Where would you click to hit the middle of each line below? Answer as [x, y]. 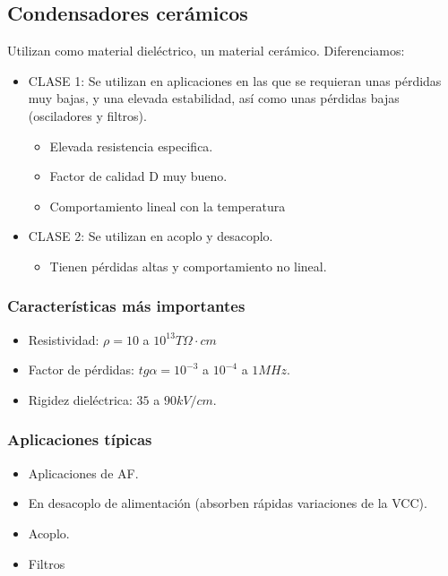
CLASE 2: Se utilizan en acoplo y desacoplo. [151, 236]
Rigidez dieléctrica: [80, 399]
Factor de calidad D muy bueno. [138, 176]
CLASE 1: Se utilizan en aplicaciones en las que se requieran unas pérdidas [235, 80]
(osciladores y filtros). [87, 115]
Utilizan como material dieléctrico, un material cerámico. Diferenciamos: [206, 51]
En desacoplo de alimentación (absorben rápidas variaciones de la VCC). [228, 503]
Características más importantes [126, 306]
